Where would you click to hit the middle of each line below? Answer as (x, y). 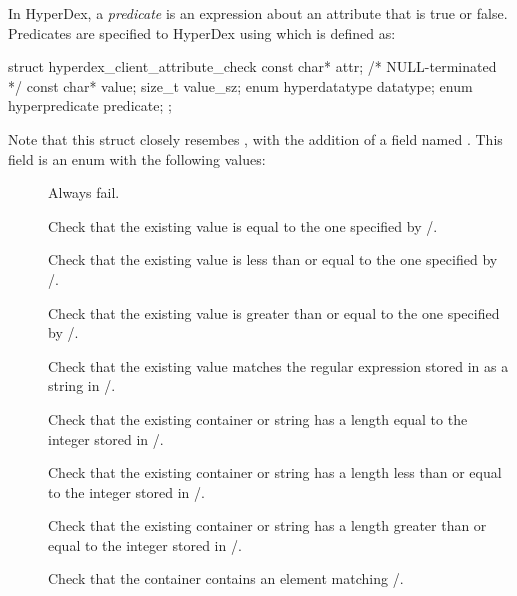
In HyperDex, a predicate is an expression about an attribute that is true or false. (258, 13)
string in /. (82, 385)
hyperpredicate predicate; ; (90, 105)
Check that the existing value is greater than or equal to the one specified (274, 312)
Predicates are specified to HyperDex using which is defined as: (202, 32)
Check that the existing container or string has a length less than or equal (275, 472)
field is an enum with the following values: (137, 158)
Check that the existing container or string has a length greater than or (267, 525)
